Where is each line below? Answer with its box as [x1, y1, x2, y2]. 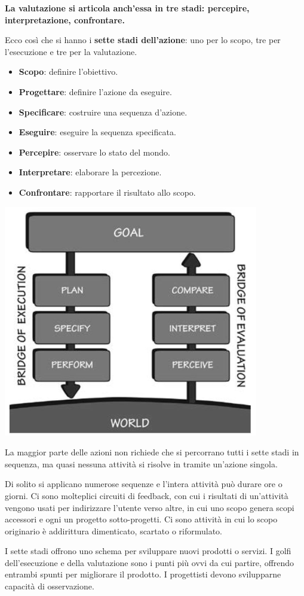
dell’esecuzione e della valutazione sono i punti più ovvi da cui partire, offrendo [5, 556, 294, 568]
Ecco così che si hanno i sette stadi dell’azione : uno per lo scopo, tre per [5, 34, 281, 46]
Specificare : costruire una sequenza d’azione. [19, 105, 188, 118]
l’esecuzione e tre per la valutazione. [5, 45, 137, 57]
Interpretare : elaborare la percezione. [19, 166, 162, 178]
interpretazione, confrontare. [5, 13, 125, 26]
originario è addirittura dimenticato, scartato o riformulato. [5, 524, 223, 537]
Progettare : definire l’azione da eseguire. [19, 85, 172, 98]
